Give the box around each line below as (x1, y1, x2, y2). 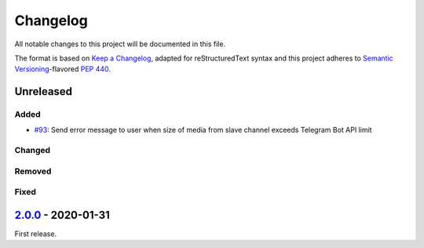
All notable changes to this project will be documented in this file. (14, 39, 226, 49)
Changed (14, 145, 51, 156)
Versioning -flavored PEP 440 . (14, 64, 111, 74)
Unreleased (14, 85, 73, 98)
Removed (14, 166, 52, 177)
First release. (14, 229, 57, 239)
